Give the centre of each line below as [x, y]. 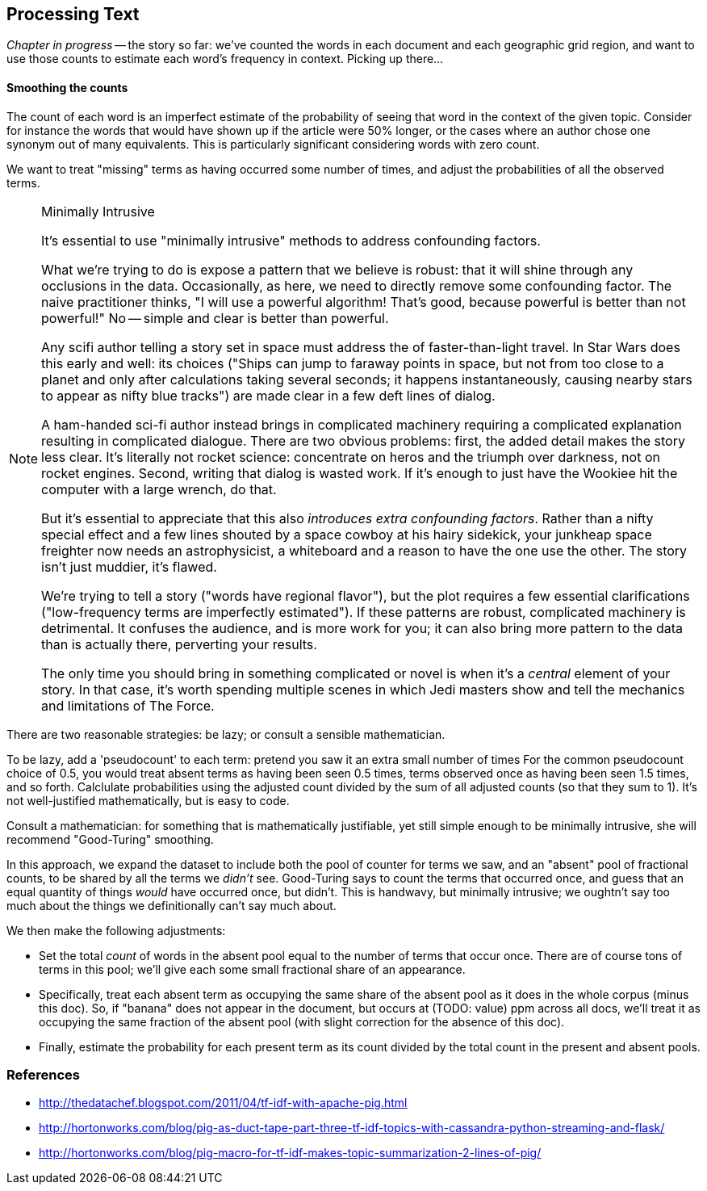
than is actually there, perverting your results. [179, 644]
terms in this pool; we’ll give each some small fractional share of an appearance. [252, 969]
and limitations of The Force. [128, 705]
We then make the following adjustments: [116, 930]
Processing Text [73, 14]
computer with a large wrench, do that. [159, 489]
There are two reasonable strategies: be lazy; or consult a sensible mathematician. [226, 734]
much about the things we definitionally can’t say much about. [172, 905]
